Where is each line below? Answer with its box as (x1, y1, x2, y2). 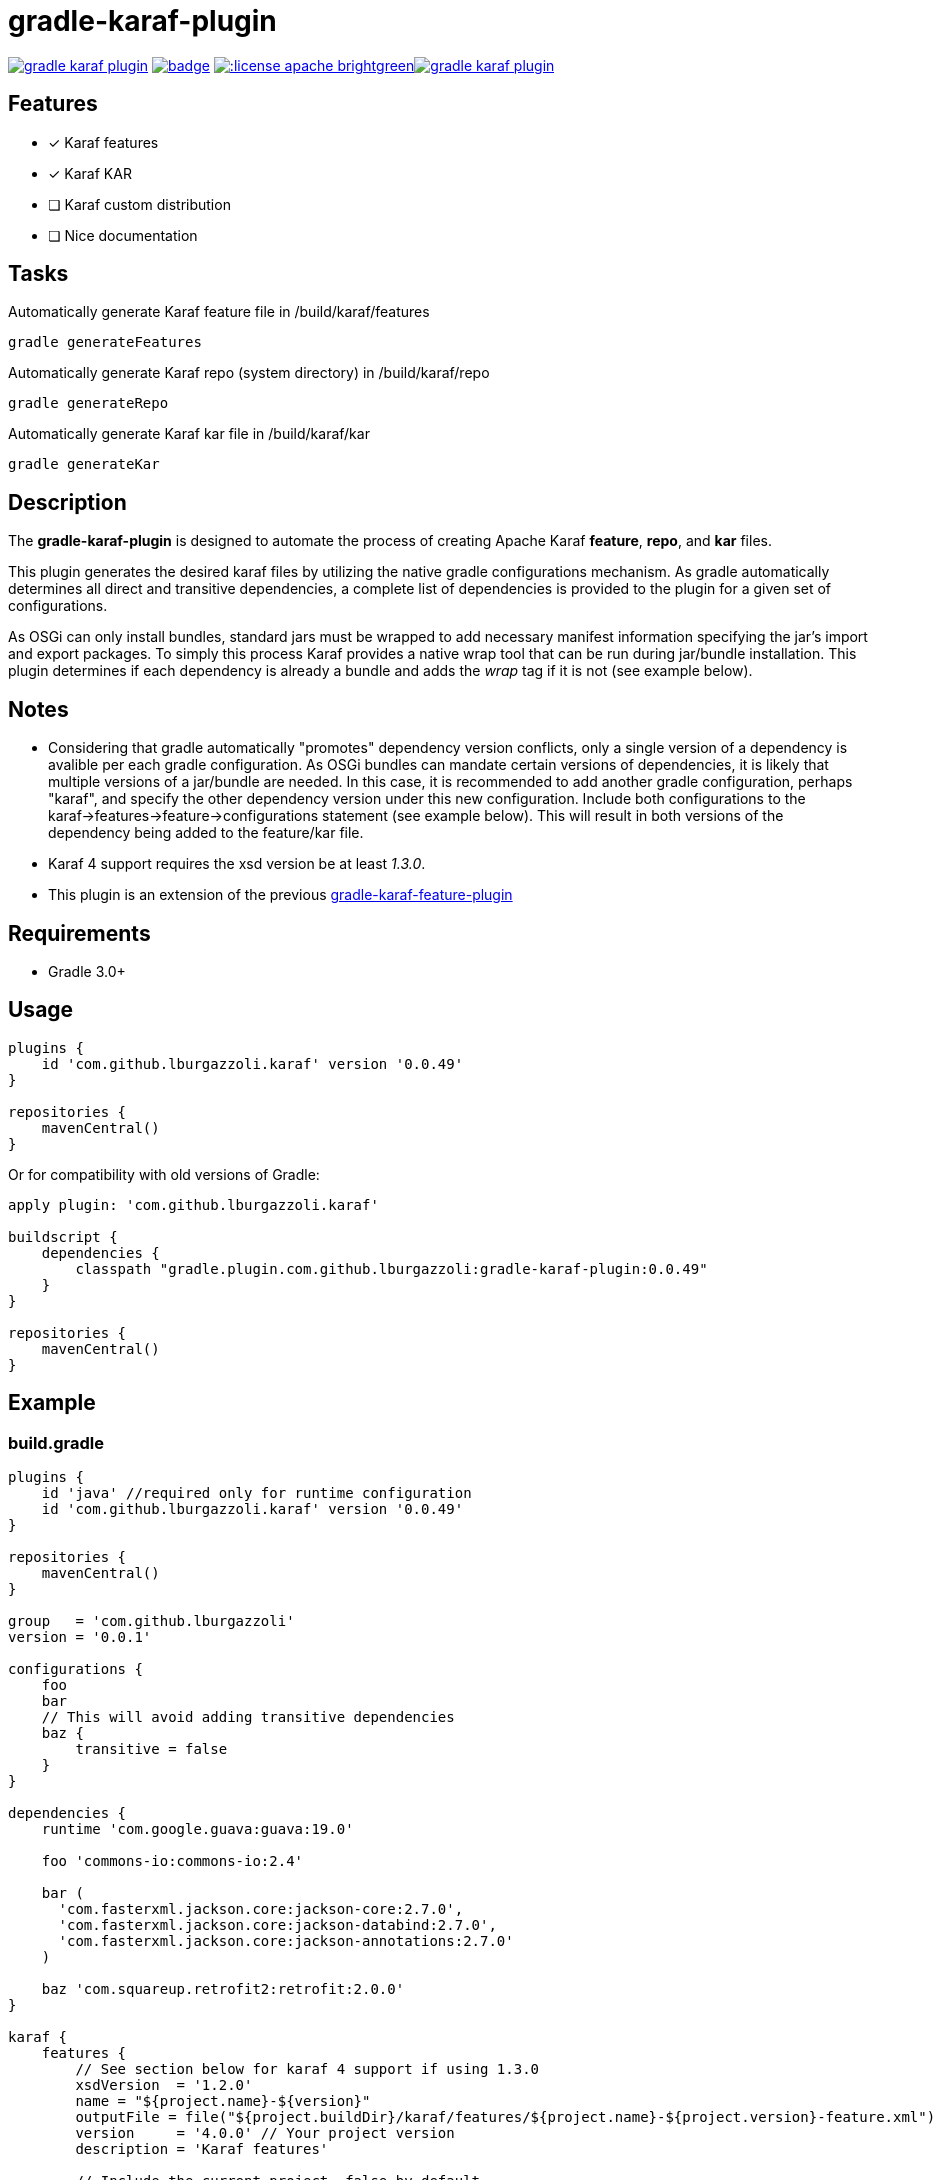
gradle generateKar (8, 456, 160, 473)
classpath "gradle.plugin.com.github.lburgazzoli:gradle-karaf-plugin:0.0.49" (75, 1260, 708, 1277)
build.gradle (8, 1432, 104, 1453)
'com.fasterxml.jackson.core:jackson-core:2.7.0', (58, 1901, 464, 1918)
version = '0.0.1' (8, 1629, 152, 1646)
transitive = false (75, 1741, 228, 1758)
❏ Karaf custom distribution (48, 195, 231, 213)
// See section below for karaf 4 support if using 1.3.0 (75, 2061, 540, 2078)
